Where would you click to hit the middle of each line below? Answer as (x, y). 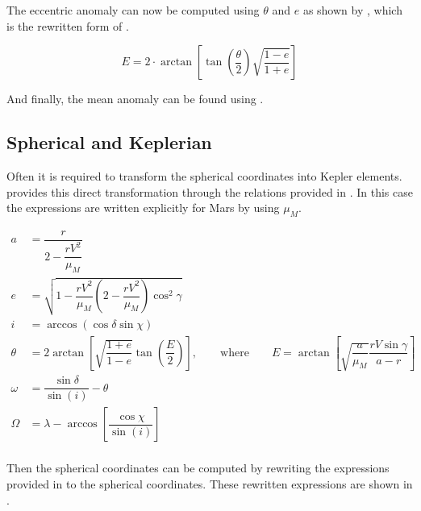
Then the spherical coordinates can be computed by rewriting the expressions (198, 468)
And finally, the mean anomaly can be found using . (135, 99)
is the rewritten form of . (68, 25)
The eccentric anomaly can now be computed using (133, 10)
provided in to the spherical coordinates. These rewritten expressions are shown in (210, 484)
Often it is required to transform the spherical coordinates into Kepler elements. (204, 175)
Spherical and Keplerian (109, 142)
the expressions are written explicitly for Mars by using (143, 208)
